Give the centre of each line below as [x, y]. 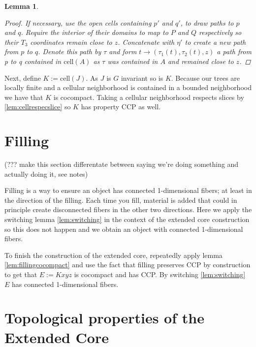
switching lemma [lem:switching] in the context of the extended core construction [127, 219]
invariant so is [142, 78]
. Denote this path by [70, 51]
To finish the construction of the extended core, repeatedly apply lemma [113, 255]
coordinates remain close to [71, 42]
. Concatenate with [146, 42]
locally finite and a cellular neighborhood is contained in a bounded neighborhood [128, 87]
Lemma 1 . [22, 6]
